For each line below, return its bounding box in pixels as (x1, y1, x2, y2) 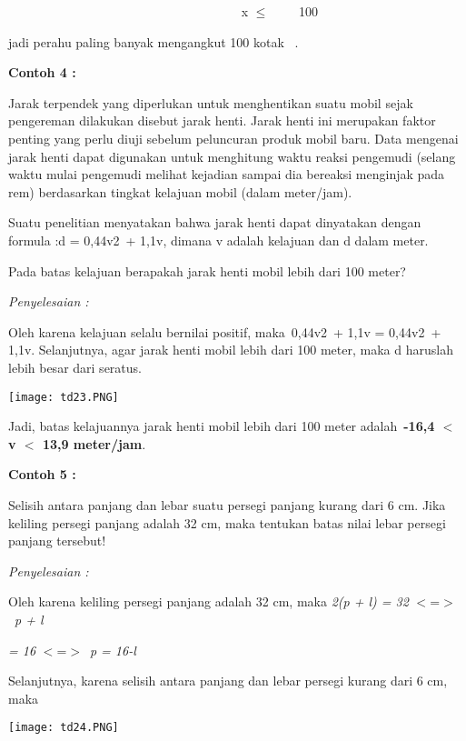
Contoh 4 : (8, 63, 76, 82)
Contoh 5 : (8, 465, 76, 484)
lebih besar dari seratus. (8, 357, 142, 376)
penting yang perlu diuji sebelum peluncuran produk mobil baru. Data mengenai (8, 128, 459, 147)
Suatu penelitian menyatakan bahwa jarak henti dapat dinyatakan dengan (8, 213, 421, 232)
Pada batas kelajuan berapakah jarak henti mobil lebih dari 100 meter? (8, 261, 406, 280)
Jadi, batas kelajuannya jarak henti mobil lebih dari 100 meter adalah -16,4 (8, 416, 435, 436)
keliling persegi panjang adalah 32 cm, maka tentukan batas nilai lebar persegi (8, 513, 446, 532)
